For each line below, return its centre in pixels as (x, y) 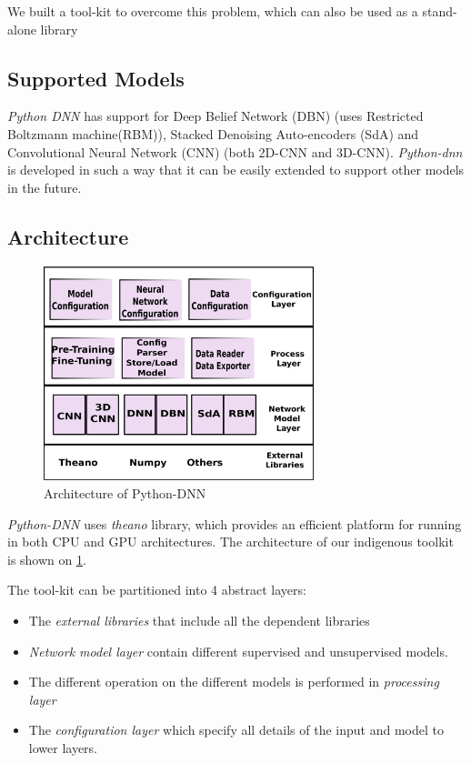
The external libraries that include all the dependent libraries (199, 621)
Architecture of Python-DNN (125, 493)
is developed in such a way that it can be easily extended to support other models (236, 170)
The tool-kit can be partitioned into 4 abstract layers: (157, 590)
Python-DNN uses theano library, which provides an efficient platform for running (235, 523)
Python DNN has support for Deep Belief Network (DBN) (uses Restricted (215, 116)
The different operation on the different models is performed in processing (234, 682)
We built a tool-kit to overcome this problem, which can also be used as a (213, 11)
